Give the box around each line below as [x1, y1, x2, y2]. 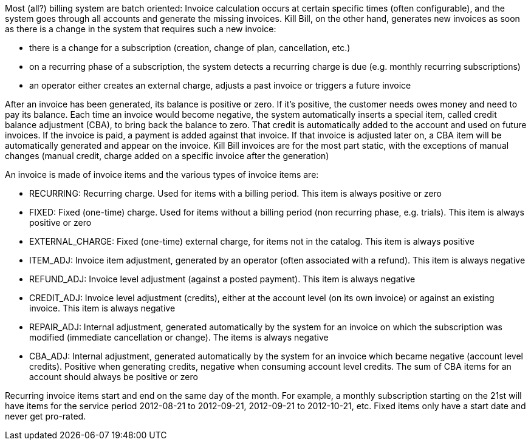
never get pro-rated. [5, 411, 86, 421]
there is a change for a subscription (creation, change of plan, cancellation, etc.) [29, 42, 351, 53]
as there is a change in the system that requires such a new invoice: [5, 24, 276, 34]
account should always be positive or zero [29, 372, 198, 382]
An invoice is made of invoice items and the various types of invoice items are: [5, 169, 319, 180]
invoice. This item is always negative [29, 303, 176, 313]
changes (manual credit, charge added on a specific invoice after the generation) [5, 151, 329, 161]
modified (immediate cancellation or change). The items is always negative [29, 332, 329, 342]
